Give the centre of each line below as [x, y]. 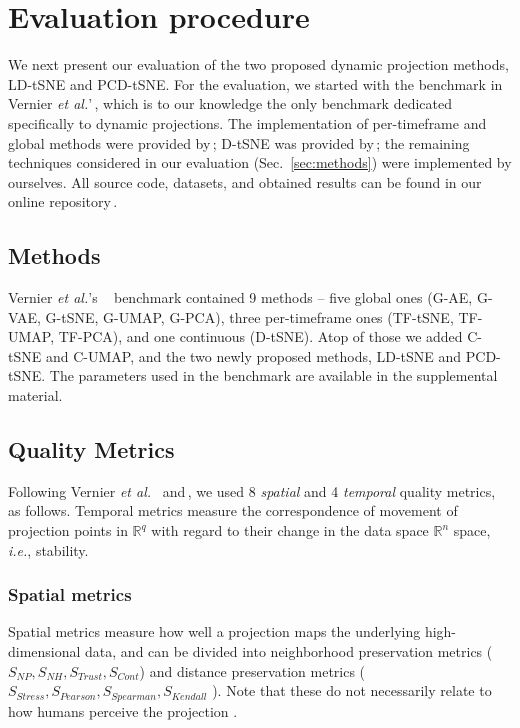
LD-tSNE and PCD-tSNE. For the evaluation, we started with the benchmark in [255, 83]
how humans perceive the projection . [123, 710]
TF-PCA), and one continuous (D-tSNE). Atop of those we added [260, 336]
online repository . [63, 201]
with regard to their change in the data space [290, 530]
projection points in [68, 530]
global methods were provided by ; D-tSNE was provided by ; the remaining [239, 142]
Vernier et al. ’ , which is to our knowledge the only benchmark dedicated [230, 103]
